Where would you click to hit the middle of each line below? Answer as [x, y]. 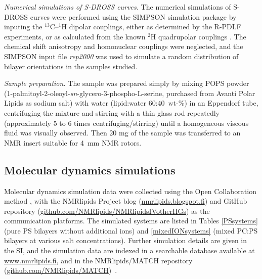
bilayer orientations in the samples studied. [71, 66]
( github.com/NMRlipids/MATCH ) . [61, 270]
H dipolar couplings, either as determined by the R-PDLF [151, 27]
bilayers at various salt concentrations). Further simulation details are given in [126, 240]
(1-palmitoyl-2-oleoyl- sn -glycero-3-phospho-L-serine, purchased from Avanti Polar [130, 93]
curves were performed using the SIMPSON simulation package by [133, 16]
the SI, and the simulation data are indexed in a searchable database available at [129, 250]
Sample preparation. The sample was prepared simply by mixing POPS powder [127, 83]
